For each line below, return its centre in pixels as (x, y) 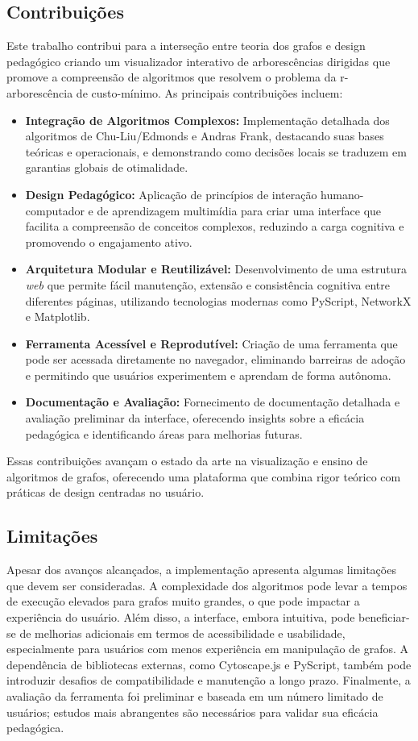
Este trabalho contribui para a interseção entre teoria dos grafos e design (186, 46)
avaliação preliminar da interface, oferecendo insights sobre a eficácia (195, 418)
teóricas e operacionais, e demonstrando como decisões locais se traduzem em (216, 151)
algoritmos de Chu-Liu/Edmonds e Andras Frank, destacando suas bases (205, 136)
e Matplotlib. (58, 316)
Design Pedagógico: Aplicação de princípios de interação (171, 194)
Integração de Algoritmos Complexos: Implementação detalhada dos (207, 120)
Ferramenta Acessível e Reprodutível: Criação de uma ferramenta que (211, 343)
